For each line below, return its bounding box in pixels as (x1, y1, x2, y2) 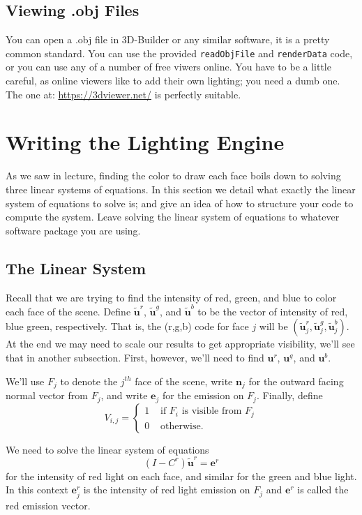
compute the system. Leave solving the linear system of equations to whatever (6, 209, 340, 224)
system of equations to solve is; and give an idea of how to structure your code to (6, 195, 354, 210)
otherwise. (160, 421, 204, 431)
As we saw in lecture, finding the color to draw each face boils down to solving (6, 168, 341, 183)
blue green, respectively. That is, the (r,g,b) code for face (6, 319, 249, 334)
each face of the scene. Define (6, 304, 131, 318)
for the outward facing (248, 373, 344, 388)
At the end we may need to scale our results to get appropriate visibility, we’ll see (6, 336, 355, 351)
